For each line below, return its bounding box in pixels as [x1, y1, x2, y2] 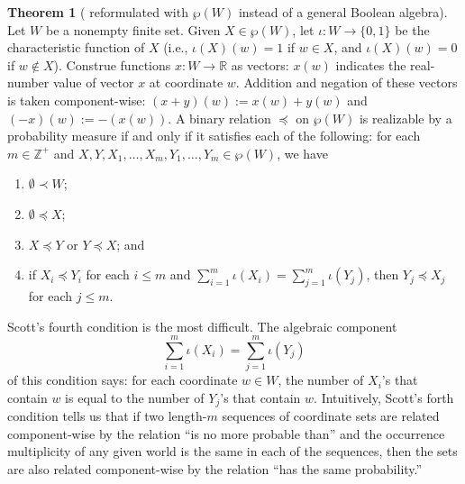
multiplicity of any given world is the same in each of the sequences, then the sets [7, 442, 458, 461]
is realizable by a [359, 108, 452, 127]
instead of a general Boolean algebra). [238, 3, 448, 21]
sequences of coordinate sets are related [222, 406, 440, 425]
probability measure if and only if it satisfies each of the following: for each [7, 126, 421, 145]
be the [395, 20, 430, 39]
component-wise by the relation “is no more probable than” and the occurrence [7, 424, 445, 443]
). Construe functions [53, 55, 171, 74]
